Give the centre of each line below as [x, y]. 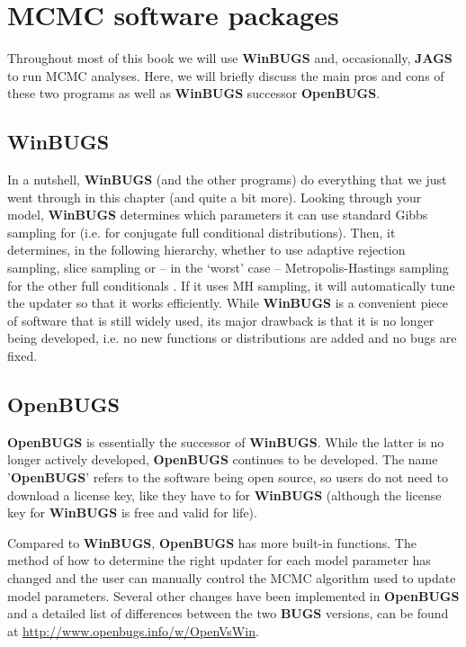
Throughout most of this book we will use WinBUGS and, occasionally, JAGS [230, 58]
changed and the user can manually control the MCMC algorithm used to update [232, 578]
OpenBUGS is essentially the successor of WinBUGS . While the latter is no [226, 441]
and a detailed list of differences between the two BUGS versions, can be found [228, 613]
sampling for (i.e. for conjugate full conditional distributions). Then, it [202, 232]
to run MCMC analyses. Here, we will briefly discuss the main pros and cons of [226, 75]
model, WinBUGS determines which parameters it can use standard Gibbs [218, 215]
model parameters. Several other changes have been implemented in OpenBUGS [233, 595]
